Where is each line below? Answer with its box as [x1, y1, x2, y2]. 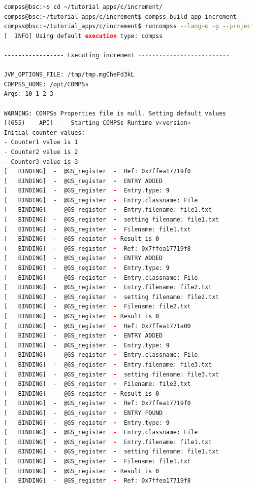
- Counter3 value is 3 [4, 158, 78, 165]
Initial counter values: [4, 129, 85, 136]
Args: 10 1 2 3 [4, 90, 54, 98]
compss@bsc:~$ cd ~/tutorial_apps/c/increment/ [4, 3, 163, 10]
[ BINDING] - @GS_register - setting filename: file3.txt [4, 371, 219, 378]
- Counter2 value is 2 [4, 148, 78, 155]
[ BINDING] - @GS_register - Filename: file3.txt [4, 380, 191, 388]
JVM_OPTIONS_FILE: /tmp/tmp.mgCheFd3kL [4, 71, 134, 78]
